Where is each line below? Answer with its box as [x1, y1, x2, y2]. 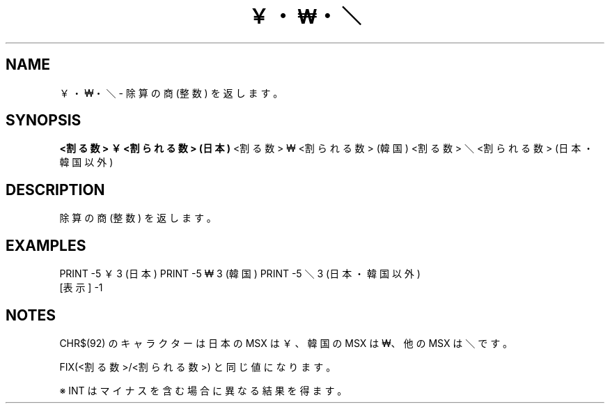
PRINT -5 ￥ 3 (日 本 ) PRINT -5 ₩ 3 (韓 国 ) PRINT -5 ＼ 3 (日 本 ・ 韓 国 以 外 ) [59, 268, 421, 280]
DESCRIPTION [6, 180, 105, 199]
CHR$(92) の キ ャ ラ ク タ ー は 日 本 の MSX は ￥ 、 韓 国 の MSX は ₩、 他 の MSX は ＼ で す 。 [59, 337, 513, 349]
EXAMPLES [6, 236, 86, 254]
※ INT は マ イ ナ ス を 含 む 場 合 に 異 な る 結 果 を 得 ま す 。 [59, 384, 347, 396]
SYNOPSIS [6, 111, 81, 130]
